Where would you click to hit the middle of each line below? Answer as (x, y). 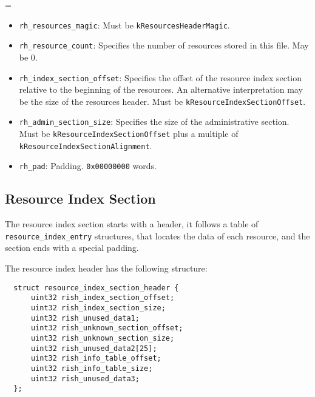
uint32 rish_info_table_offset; (96, 359)
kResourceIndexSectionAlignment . (86, 145)
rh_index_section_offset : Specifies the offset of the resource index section (161, 77)
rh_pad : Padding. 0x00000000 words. (88, 166)
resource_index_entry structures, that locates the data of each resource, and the (157, 235)
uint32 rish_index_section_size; (98, 308)
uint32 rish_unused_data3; (85, 379)
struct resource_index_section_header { (96, 288)
